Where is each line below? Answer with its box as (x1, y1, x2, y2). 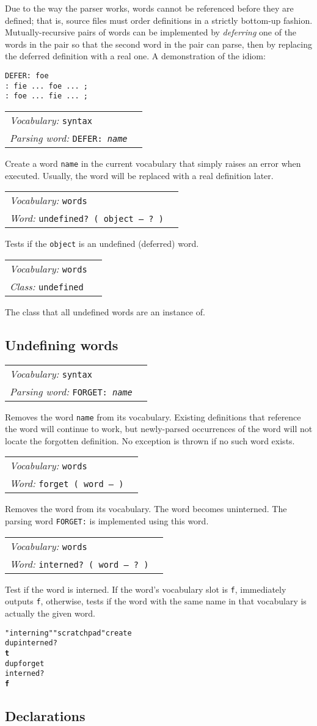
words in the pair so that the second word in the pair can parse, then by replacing (5, 37, 312, 50)
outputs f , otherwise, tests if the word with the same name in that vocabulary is (5, 595, 307, 607)
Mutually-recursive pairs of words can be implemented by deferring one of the (5, 26, 297, 38)
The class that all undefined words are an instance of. (5, 305, 205, 318)
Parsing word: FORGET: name (10, 384, 133, 398)
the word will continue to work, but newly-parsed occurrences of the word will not (5, 422, 313, 435)
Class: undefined (10, 279, 84, 293)
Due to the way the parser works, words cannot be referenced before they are (5, 2, 294, 14)
